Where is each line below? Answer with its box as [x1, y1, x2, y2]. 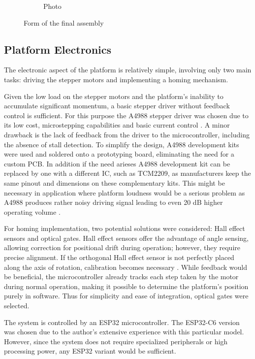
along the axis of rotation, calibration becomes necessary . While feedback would [4, 261, 247, 272]
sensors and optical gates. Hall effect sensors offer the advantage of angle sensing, [4, 232, 249, 243]
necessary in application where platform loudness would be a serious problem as [4, 187, 245, 197]
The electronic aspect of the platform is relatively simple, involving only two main [4, 65, 252, 75]
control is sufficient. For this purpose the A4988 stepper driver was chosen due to [4, 110, 249, 120]
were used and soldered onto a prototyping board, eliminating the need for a [4, 149, 234, 159]
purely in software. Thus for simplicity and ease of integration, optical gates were [4, 291, 249, 301]
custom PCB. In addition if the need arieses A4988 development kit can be [4, 158, 230, 168]
